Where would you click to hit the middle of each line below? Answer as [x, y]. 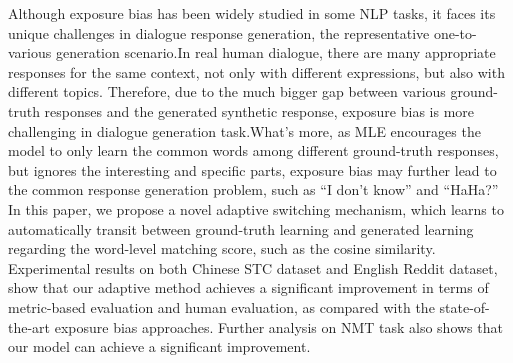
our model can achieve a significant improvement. [159, 346]
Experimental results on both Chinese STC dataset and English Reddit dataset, [253, 267]
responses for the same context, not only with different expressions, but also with [256, 71]
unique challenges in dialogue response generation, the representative [219, 32]
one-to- [455, 32]
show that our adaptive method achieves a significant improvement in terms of [248, 287]
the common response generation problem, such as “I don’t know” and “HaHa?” [253, 189]
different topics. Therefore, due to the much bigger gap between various [227, 91]
